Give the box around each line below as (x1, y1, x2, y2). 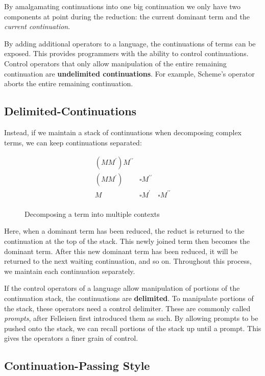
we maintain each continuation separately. (4, 265, 135, 276)
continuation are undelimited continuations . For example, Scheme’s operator (4, 68, 255, 79)
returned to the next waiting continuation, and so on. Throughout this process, (4, 256, 252, 266)
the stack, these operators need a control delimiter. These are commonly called (4, 303, 251, 313)
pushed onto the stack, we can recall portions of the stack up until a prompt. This (4, 322, 261, 333)
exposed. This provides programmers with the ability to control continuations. (4, 48, 249, 59)
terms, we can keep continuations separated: (4, 137, 142, 147)
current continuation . (4, 21, 70, 32)
